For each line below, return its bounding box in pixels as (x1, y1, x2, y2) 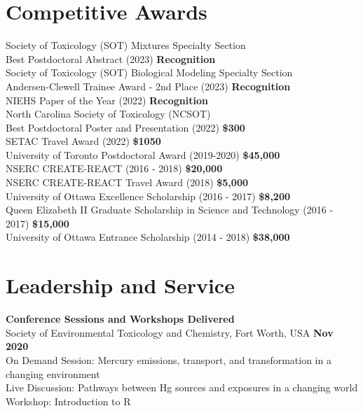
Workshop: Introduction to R (6, 393, 131, 408)
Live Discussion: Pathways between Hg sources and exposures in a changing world (6, 380, 358, 395)
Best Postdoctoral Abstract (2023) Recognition (6, 51, 216, 66)
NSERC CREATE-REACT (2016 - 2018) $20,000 (6, 161, 223, 176)
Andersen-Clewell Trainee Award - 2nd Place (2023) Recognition (6, 78, 291, 93)
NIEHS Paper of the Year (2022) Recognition (6, 92, 208, 107)
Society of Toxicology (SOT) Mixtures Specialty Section (6, 38, 246, 52)
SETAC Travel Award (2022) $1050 (6, 134, 161, 148)
